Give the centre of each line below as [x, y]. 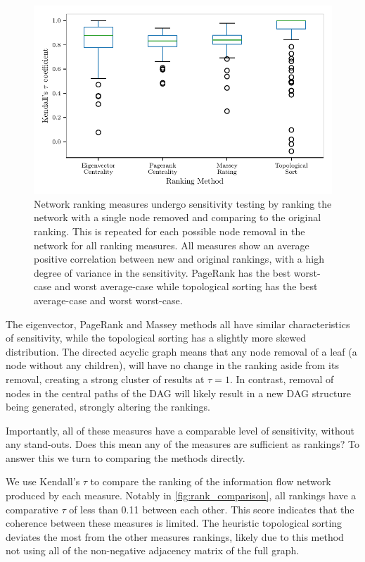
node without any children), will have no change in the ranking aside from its [172, 365]
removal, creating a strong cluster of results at [105, 379]
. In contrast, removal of [282, 379]
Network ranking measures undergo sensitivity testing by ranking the [183, 203]
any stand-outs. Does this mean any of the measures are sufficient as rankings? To [183, 444]
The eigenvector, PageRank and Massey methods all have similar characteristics [178, 324]
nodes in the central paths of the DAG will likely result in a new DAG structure [179, 393]
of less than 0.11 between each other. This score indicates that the [212, 509]
